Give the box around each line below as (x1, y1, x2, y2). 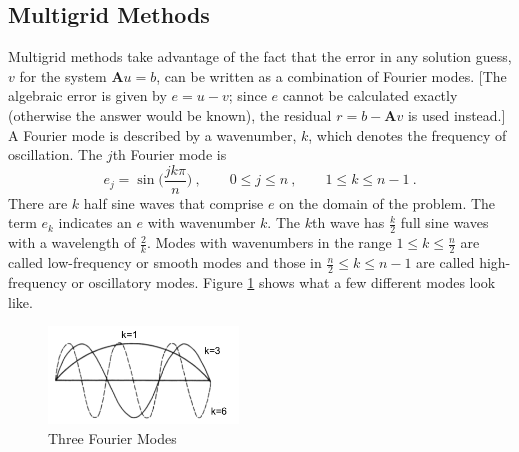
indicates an (58, 212, 132, 233)
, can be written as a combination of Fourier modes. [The (156, 65, 507, 86)
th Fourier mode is (112, 144, 227, 165)
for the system (19, 65, 107, 86)
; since (228, 85, 267, 106)
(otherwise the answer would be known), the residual (8, 104, 332, 125)
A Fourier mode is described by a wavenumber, (8, 124, 297, 145)
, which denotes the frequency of (308, 124, 507, 145)
